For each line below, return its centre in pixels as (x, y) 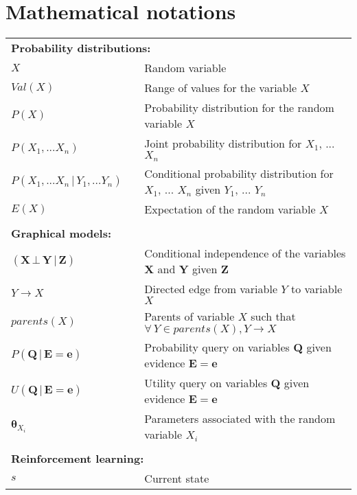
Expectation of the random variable (230, 209)
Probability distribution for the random (239, 108)
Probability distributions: (81, 48)
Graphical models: (61, 233)
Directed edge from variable (211, 289)
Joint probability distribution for (223, 143)
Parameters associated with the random (240, 419)
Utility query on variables (206, 383)
